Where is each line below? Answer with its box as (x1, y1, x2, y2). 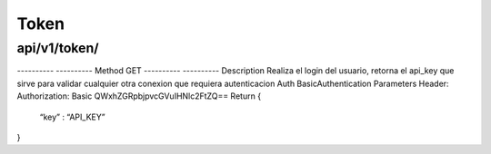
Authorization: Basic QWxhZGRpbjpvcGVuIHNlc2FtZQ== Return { (16, 91, 262, 101)
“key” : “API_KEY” (39, 111, 105, 122)
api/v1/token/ (16, 40, 99, 56)
